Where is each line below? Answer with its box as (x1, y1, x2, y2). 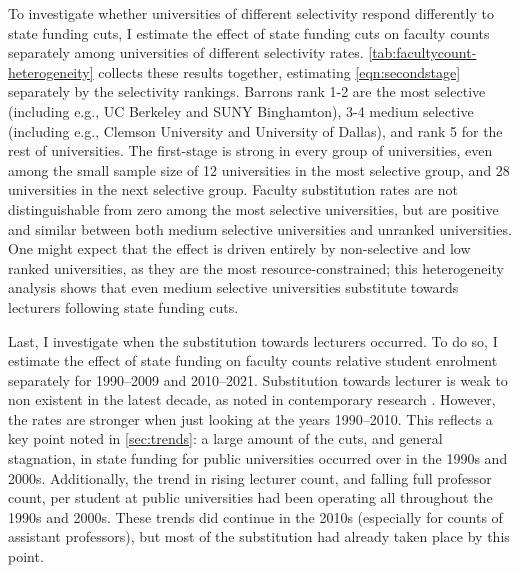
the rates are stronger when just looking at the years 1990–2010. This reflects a (8, 408, 493, 429)
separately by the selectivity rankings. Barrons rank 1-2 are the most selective (8, 81, 486, 102)
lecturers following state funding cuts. (8, 296, 239, 317)
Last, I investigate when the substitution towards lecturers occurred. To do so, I (8, 330, 498, 351)
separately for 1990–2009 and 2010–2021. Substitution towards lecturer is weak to (8, 369, 508, 390)
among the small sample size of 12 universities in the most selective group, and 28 (8, 159, 510, 180)
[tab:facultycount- (368, 42, 477, 63)
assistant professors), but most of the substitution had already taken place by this (8, 526, 510, 547)
